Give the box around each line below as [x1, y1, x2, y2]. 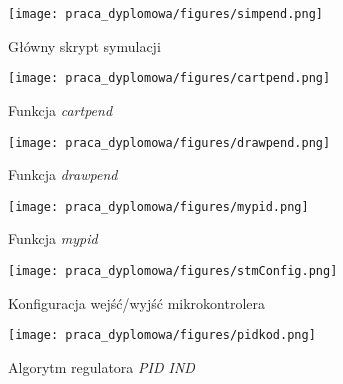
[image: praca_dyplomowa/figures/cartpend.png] [8, 71, 331, 86]
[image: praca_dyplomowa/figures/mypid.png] [8, 199, 309, 214]
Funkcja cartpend [8, 99, 113, 120]
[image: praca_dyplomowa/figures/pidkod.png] [8, 328, 316, 343]
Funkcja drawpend [8, 164, 118, 185]
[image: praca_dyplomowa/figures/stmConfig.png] [8, 264, 338, 278]
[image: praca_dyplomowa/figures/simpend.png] [8, 7, 323, 21]
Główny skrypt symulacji [8, 35, 161, 56]
